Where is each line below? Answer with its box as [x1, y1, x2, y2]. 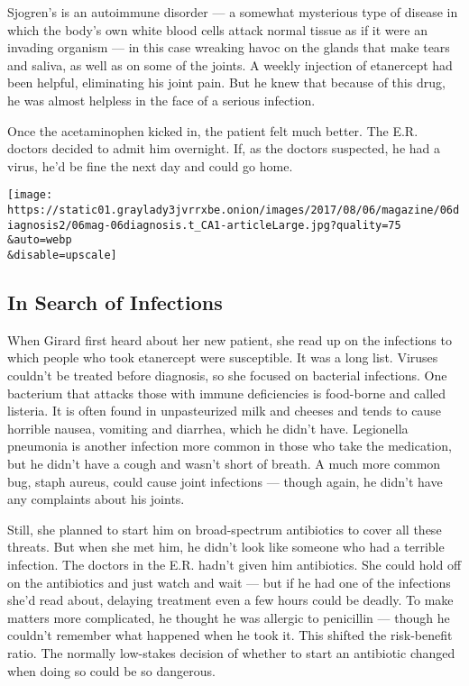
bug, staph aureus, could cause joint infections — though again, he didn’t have [7, 471, 443, 490]
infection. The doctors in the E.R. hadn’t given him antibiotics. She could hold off [7, 554, 462, 573]
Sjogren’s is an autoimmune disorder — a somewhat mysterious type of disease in [7, 3, 458, 21]
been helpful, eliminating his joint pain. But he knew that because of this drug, [7, 73, 446, 92]
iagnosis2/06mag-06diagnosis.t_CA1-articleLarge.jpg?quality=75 [7, 218, 401, 232]
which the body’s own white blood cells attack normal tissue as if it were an [7, 20, 428, 39]
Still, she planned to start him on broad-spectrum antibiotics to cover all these [7, 519, 442, 538]
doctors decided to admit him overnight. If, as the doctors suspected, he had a [7, 139, 440, 158]
